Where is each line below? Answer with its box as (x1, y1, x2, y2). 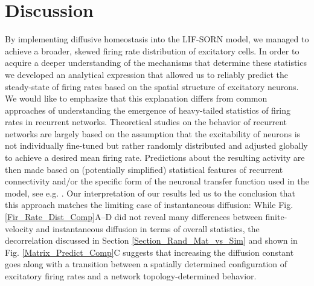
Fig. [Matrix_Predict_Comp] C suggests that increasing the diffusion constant (5, 245, 294, 258)
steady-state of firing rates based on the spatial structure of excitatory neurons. (5, 80, 299, 93)
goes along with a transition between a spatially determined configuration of (5, 258, 287, 270)
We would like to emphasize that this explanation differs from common (5, 92, 268, 105)
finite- (265, 210, 287, 223)
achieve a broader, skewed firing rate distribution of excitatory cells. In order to (5, 44, 300, 57)
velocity (5, 222, 34, 235)
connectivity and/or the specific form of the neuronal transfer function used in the (5, 175, 309, 187)
